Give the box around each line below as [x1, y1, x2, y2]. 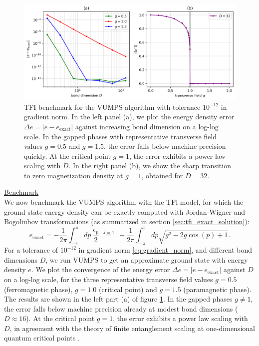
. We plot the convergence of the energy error [31, 264, 170, 275]
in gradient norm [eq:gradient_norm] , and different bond [78, 245, 253, 255]
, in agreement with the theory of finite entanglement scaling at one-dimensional [9, 323, 255, 333]
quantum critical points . [4, 333, 80, 343]
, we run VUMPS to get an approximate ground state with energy [45, 254, 248, 265]
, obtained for [141, 170, 183, 180]
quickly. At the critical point [24, 150, 111, 161]
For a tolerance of [4, 245, 58, 255]
